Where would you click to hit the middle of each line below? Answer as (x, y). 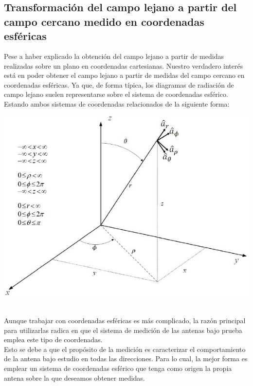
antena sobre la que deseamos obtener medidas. (74, 377)
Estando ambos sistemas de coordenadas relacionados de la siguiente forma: (117, 103)
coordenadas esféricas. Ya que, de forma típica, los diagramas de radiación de (119, 84)
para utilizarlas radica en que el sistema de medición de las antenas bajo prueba (123, 330)
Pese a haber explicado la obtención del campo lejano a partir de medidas (114, 56)
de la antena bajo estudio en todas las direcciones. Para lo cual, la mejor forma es (126, 358)
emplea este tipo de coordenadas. (53, 340)
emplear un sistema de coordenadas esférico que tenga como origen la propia (118, 368)
